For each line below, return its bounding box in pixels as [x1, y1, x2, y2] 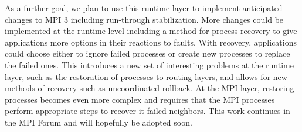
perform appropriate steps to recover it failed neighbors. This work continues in [5, 105, 290, 117]
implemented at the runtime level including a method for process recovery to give [5, 25, 297, 37]
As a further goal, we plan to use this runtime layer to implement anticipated [5, 2, 283, 13]
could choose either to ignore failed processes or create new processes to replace [5, 47, 290, 60]
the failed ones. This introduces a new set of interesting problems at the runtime [5, 58, 294, 71]
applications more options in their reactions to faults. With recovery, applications [5, 36, 297, 48]
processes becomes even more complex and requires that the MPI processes [5, 93, 275, 105]
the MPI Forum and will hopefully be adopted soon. [5, 116, 192, 128]
